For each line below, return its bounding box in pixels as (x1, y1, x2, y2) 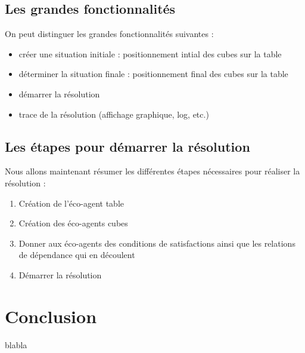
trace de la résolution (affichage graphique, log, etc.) (18, 108, 209, 120)
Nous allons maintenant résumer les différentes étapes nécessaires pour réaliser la (5, 165, 300, 177)
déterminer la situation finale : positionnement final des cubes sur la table (18, 67, 288, 80)
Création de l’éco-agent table (18, 197, 124, 209)
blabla (5, 338, 27, 351)
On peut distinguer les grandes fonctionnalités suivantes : (5, 27, 214, 40)
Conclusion (5, 303, 97, 328)
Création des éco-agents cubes (18, 217, 128, 229)
